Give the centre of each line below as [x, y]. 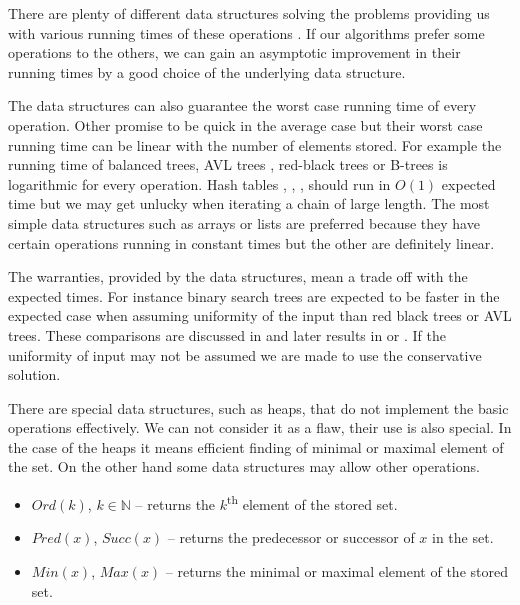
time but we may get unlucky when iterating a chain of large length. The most [249, 203]
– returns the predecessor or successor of [291, 537]
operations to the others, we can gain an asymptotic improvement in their [234, 52]
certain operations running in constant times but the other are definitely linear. [251, 242]
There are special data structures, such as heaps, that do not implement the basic [258, 407]
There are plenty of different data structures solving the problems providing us [249, 13]
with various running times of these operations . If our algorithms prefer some [246, 32]
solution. [34, 374]
